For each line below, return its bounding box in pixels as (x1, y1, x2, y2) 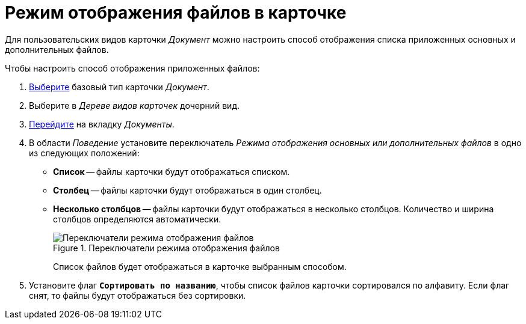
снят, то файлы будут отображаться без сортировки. (29, 290, 246, 301)
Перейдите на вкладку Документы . (29, 118, 175, 129)
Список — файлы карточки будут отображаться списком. (53, 166, 290, 177)
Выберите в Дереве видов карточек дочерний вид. (29, 100, 240, 111)
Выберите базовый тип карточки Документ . (29, 81, 209, 92)
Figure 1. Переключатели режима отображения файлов (53, 242, 280, 253)
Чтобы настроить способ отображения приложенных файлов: (5, 63, 260, 73)
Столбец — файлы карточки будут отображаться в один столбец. (53, 185, 322, 195)
